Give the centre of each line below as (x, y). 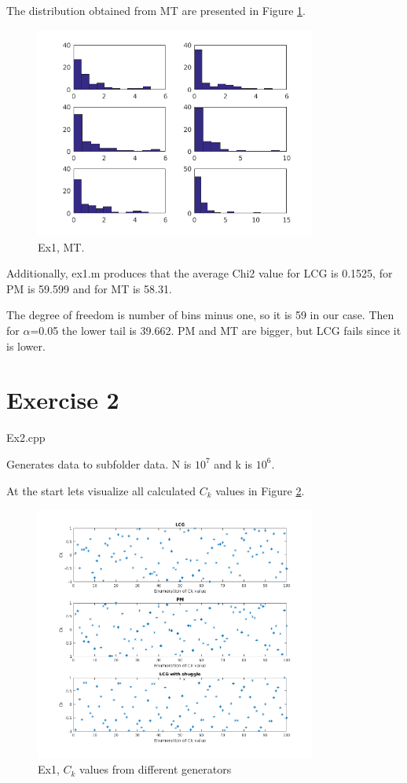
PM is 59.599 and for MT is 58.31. (89, 288)
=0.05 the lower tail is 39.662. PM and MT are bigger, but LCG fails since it (216, 331)
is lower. (26, 346)
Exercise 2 (63, 400)
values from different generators (156, 769)
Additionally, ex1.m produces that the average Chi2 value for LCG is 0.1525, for (200, 273)
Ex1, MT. (61, 246)
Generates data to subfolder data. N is (99, 463)
